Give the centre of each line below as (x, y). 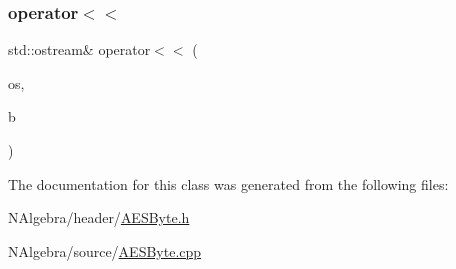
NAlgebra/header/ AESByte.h (99, 217)
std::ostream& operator (79, 49)
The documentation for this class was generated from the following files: (228, 183)
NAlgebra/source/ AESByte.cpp (105, 250)
